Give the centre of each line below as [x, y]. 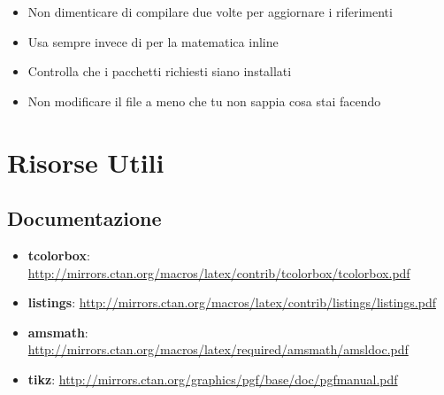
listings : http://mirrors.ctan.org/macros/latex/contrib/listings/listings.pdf [232, 302]
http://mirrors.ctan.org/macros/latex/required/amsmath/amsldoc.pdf [218, 349]
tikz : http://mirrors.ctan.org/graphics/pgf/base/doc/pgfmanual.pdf [213, 379]
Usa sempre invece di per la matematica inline [153, 41]
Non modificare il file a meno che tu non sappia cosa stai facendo [204, 101]
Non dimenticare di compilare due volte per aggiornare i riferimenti [210, 12]
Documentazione [84, 218]
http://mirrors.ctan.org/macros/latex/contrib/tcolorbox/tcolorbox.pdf [219, 272]
